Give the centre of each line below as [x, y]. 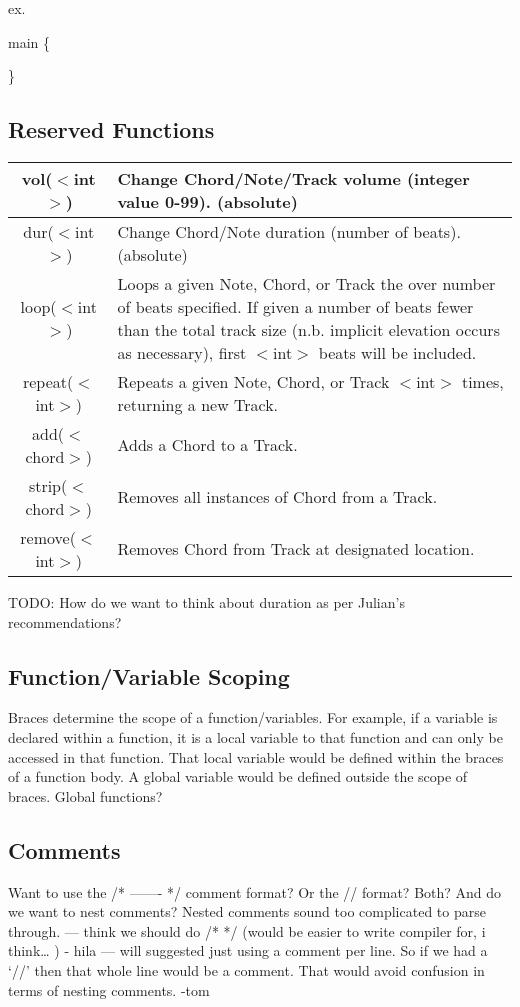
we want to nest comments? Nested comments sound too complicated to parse [247, 911]
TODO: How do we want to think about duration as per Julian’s [206, 601]
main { [29, 41]
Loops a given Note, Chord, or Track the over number [306, 283]
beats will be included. [397, 352]
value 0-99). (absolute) [207, 201]
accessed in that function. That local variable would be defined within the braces [256, 756]
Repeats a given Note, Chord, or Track [253, 381]
